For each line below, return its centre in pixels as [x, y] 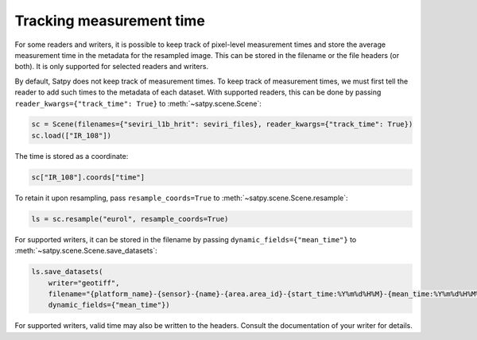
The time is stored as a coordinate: [72, 156]
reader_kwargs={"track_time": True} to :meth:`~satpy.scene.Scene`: [138, 103]
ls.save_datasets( [67, 272]
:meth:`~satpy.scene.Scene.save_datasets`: [86, 251]
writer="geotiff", [84, 283]
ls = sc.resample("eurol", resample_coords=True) [130, 219]
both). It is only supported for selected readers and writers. [112, 67]
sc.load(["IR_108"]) [71, 135]
